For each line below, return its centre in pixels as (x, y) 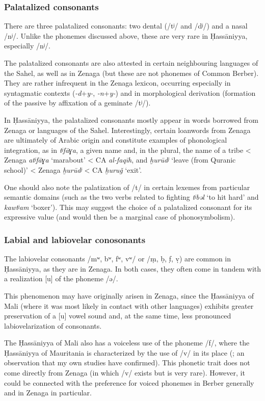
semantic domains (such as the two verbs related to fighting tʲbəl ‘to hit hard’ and (131, 197)
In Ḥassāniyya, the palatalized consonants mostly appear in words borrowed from (131, 119)
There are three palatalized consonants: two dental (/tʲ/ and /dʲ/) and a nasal (126, 26)
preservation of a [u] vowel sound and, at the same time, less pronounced (118, 316)
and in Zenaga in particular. (48, 393)
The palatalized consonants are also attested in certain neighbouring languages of (131, 63)
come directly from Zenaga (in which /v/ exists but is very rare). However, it (125, 373)
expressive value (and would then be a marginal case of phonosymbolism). (120, 217)
